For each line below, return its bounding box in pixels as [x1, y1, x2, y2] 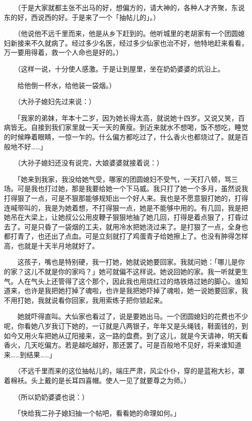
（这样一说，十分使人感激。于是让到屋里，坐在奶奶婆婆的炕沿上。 [17, 63, 224, 73]
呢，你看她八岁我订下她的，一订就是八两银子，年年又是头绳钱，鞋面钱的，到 [4, 321, 248, 331]
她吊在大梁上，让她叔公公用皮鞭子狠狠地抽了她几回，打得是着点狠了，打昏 [4, 212, 241, 222]
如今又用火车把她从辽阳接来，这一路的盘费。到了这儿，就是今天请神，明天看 [4, 330, 248, 340]
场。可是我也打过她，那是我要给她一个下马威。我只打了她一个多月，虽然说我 [4, 183, 248, 193]
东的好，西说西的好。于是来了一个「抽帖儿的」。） [4, 12, 160, 22]
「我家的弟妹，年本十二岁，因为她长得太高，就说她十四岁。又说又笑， [17, 112, 238, 123]
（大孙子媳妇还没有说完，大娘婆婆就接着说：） [17, 158, 163, 168]
